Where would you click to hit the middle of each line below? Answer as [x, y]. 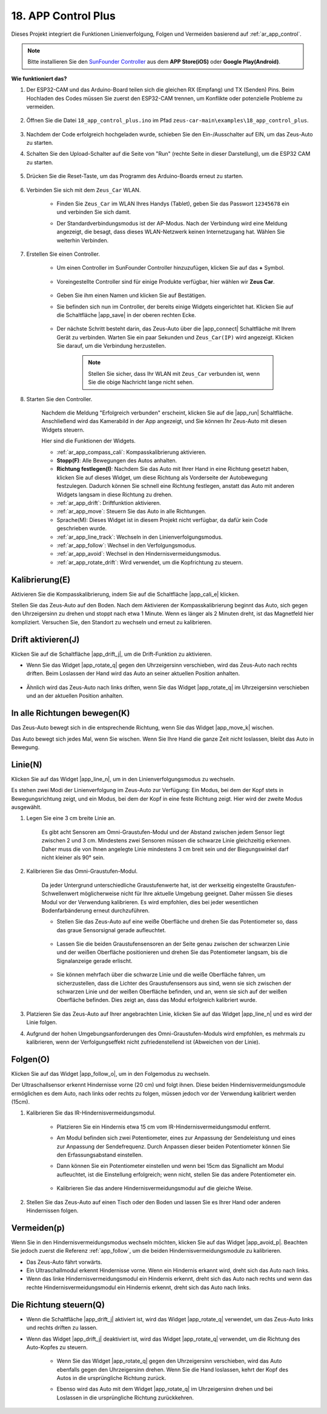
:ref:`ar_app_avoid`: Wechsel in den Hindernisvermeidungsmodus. [139, 554]
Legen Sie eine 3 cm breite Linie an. [71, 818]
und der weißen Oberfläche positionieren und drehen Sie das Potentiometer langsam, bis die [172, 952]
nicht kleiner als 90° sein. [73, 857]
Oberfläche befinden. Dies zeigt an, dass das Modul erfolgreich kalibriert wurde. [157, 1000]
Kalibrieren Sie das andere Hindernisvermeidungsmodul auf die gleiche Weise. [155, 1189]
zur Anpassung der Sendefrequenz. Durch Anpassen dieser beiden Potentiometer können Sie [173, 1146]
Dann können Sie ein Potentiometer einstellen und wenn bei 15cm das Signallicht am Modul [170, 1166]
